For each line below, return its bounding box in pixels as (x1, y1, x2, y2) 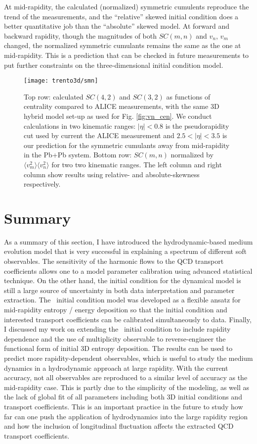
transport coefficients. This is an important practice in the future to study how (4, 401, 243, 411)
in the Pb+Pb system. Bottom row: (24, 149, 132, 160)
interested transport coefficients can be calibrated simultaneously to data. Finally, (4, 314, 252, 324)
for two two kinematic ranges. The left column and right (51, 159, 222, 169)
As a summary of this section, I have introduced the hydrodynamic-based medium (4, 236, 253, 247)
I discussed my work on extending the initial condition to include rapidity (4, 324, 231, 334)
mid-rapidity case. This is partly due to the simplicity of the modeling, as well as (4, 382, 249, 392)
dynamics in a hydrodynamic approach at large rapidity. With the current (4, 362, 228, 373)
